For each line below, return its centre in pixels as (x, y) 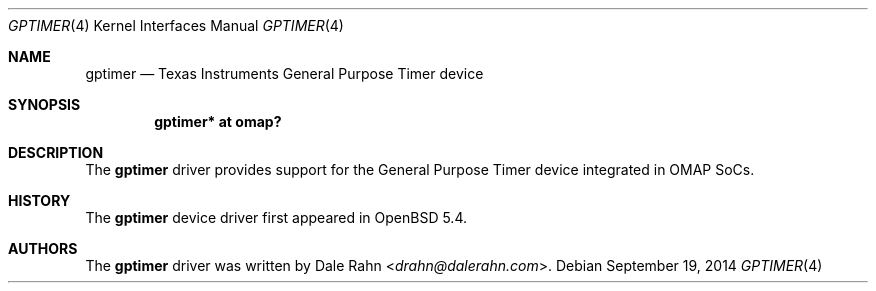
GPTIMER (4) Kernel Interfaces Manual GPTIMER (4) (176, 25)
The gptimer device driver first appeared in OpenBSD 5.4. (276, 217)
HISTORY (39, 200)
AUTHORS (43, 248)
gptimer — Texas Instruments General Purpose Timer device (284, 73)
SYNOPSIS (44, 104)
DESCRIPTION (56, 152)
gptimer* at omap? (218, 121)
